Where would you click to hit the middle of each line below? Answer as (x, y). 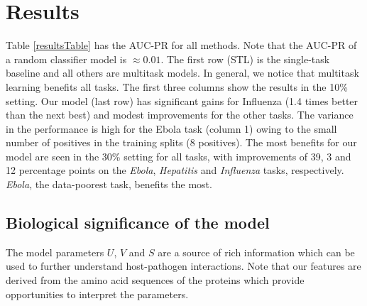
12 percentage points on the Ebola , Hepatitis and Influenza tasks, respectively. (175, 170)
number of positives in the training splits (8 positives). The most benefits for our (181, 142)
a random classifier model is (66, 59)
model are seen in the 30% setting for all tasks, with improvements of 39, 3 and (179, 156)
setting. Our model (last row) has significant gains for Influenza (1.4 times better (182, 100)
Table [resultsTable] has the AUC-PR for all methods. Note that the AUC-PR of (181, 45)
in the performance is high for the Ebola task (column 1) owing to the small (171, 128)
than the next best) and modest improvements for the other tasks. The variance (180, 115)
